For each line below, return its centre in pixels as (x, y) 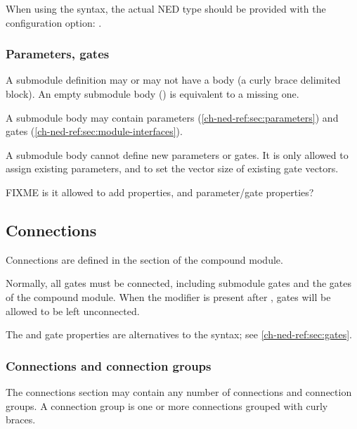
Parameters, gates (58, 54)
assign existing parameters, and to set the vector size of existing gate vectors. (172, 168)
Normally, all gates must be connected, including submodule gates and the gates (178, 283)
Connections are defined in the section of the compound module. (144, 259)
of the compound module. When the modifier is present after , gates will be (168, 296)
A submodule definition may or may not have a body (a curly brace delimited (173, 80)
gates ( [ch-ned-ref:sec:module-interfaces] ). (94, 131)
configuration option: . (54, 22)
